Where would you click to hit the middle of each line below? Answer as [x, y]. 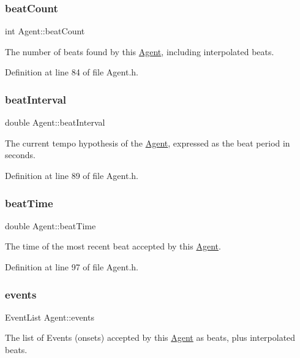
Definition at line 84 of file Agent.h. [72, 72]
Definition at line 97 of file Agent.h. [72, 267]
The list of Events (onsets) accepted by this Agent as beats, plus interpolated [150, 337]
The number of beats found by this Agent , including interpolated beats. [140, 51]
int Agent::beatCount [45, 31]
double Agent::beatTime [51, 225]
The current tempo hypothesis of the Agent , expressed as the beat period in [148, 143]
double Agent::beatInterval [55, 122]
